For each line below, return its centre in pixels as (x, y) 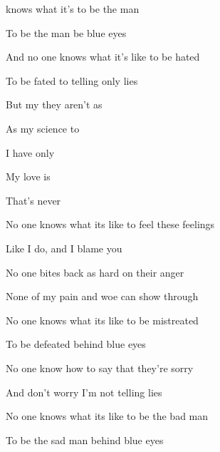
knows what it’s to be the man (73, 9)
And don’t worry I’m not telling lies (84, 392)
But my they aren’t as (54, 104)
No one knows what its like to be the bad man (107, 416)
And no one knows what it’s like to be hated (103, 57)
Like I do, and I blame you (64, 248)
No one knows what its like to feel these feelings (110, 224)
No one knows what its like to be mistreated (102, 320)
